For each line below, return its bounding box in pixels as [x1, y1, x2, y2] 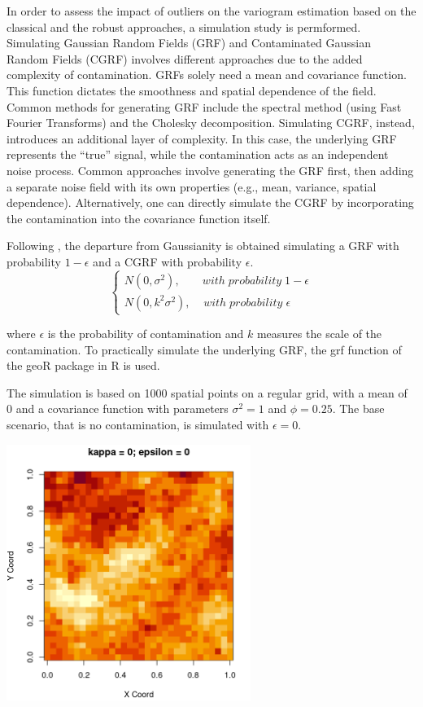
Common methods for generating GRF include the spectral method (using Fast [7, 98, 402, 115]
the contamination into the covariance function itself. [7, 209, 271, 226]
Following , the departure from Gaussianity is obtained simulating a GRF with [7, 237, 399, 254]
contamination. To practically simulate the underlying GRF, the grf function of [7, 340, 402, 358]
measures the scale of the [256, 325, 382, 342]
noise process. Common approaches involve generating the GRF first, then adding [7, 161, 414, 178]
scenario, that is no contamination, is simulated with [7, 416, 269, 433]
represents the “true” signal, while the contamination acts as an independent [7, 146, 389, 163]
